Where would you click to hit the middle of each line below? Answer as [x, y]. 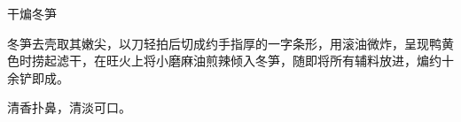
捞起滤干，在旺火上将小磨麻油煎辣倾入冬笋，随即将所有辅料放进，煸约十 [242, 61]
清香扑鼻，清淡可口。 [69, 107]
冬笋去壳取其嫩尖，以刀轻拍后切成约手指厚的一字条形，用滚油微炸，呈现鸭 [224, 43]
